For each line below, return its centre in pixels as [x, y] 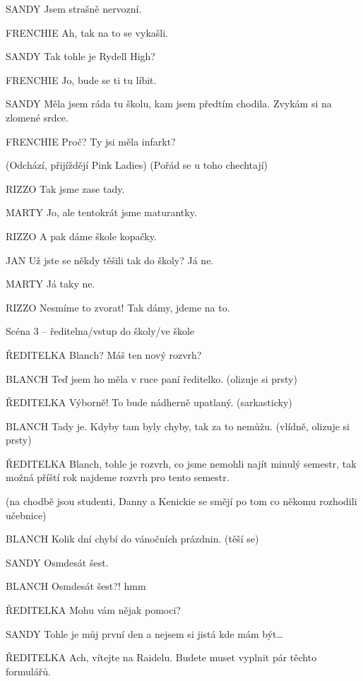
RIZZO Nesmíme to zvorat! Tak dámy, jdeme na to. [118, 307]
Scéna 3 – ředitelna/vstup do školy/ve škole [100, 331]
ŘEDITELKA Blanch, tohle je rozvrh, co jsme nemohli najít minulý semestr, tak [181, 463]
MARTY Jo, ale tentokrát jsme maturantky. [101, 212]
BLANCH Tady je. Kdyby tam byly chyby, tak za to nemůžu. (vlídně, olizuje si [178, 426]
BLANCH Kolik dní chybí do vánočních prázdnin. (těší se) [132, 539]
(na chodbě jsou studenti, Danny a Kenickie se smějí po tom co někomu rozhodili [181, 501]
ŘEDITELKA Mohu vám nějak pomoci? [93, 610]
